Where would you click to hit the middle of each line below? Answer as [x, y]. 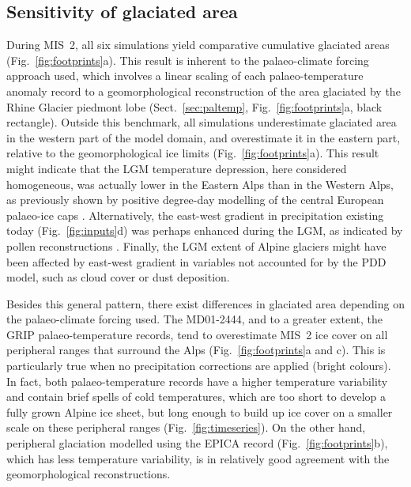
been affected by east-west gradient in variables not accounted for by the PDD [196, 261]
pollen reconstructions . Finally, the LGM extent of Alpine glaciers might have [196, 245]
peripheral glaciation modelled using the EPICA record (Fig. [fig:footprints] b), [197, 443]
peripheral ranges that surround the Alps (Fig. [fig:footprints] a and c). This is [196, 350]
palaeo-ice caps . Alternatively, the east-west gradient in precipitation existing [195, 215]
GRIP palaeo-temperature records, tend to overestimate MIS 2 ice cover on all [197, 334]
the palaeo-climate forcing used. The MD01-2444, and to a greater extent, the [194, 319]
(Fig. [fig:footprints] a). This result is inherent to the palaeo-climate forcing [188, 60]
